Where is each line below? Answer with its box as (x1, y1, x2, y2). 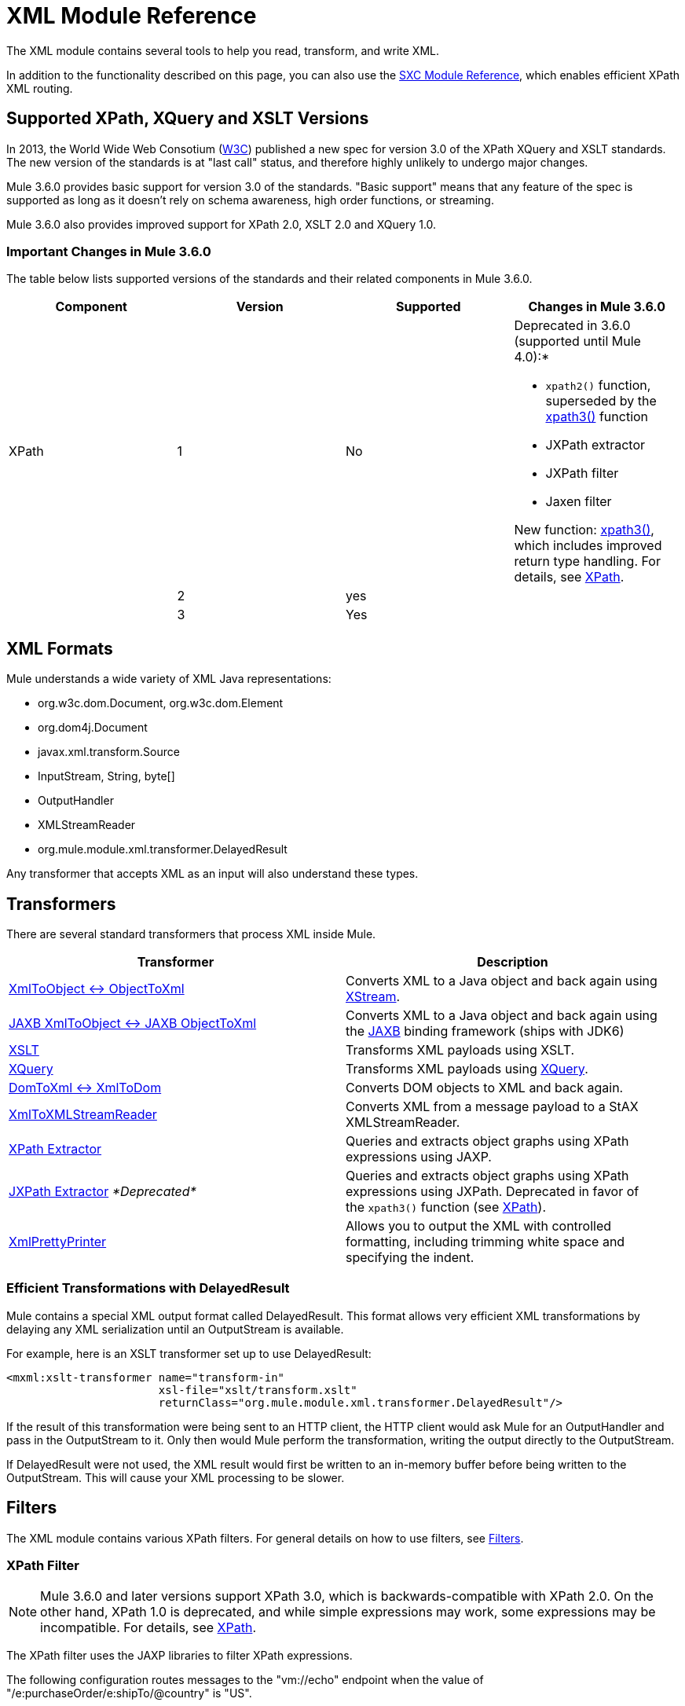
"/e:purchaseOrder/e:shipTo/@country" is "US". (6, 1686, 252, 1700)
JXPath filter (545, 465, 619, 482)
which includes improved (514, 537, 662, 554)
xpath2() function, (545, 377, 651, 394)
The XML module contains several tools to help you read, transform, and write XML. (6, 43, 439, 57)
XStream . (346, 989, 401, 1005)
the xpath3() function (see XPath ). (346, 1199, 546, 1216)
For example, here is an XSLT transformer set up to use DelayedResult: (6, 1346, 372, 1360)
